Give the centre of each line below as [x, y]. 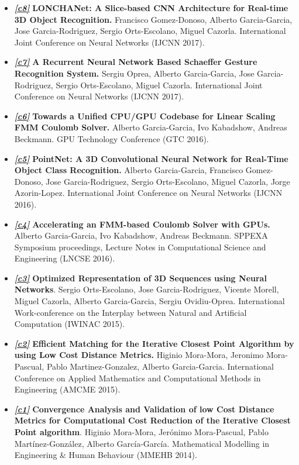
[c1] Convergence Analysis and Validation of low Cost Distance [144, 409]
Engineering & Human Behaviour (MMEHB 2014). [106, 455]
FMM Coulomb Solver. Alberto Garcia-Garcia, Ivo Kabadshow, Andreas [151, 127]
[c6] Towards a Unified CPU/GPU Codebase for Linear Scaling [145, 116]
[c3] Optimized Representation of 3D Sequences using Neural [140, 278]
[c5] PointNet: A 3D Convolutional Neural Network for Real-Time [151, 158]
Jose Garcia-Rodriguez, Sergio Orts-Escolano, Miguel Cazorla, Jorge [168, 181]
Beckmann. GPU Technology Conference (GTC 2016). [111, 138]
